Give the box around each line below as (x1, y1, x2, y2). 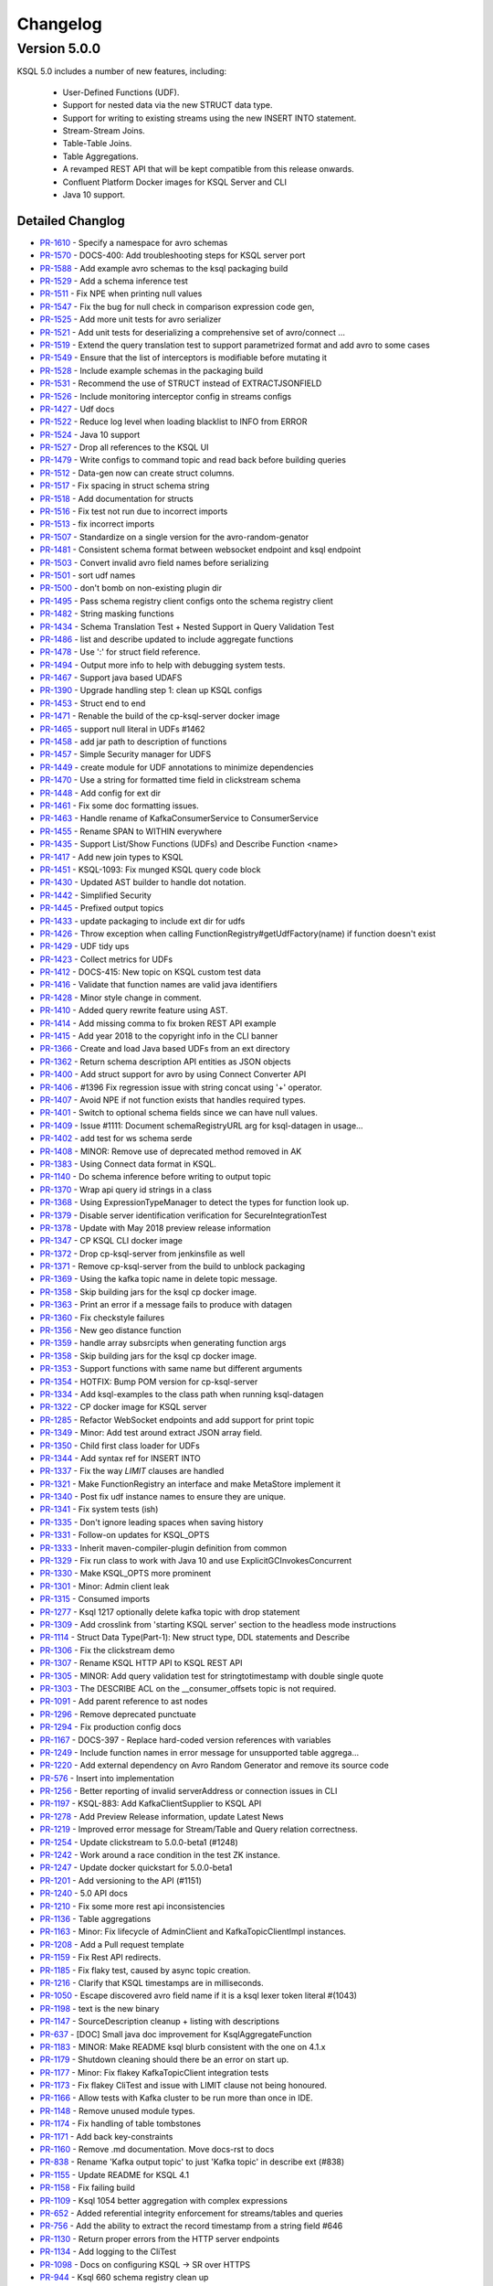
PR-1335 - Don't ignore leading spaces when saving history (39, 1516, 264, 1527)
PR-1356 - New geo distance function (39, 1325, 182, 1336)
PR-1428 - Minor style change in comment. (39, 992, 202, 1003)
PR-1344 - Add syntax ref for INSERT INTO (39, 1452, 201, 1463)
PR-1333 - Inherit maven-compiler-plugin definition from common (39, 1542, 288, 1554)
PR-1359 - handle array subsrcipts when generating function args (39, 1338, 287, 1349)
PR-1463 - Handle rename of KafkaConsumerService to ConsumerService (39, 813, 319, 824)
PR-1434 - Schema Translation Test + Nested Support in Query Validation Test (39, 621, 335, 632)
